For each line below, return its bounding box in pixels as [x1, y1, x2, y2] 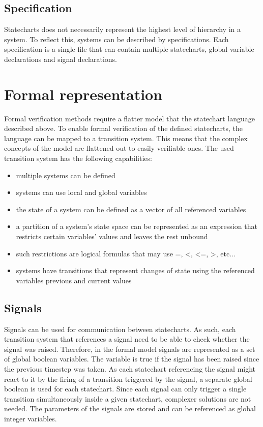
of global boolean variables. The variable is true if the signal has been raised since [4, 353, 259, 364]
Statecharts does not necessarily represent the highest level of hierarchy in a [4, 24, 241, 35]
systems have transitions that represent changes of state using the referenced [16, 265, 255, 276]
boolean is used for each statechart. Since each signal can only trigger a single [4, 383, 247, 394]
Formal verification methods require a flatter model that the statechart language [4, 113, 255, 123]
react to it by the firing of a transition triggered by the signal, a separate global [4, 373, 252, 384]
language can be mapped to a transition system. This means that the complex [4, 133, 248, 143]
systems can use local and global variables [16, 187, 147, 198]
